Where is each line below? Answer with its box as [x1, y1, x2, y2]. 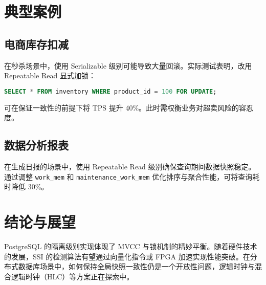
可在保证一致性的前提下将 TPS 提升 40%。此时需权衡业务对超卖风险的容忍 [4, 102, 254, 113]
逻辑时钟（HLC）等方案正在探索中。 [11, 271, 134, 281]
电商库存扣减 [4, 36, 69, 52]
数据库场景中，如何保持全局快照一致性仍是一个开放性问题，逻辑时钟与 [18, 261, 255, 272]
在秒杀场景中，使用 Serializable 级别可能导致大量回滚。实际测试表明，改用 [4, 60, 252, 71]
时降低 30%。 [4, 181, 49, 192]
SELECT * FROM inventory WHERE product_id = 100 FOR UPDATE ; [4, 87, 217, 95]
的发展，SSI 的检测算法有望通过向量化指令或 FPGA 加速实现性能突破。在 [4, 251, 250, 261]
